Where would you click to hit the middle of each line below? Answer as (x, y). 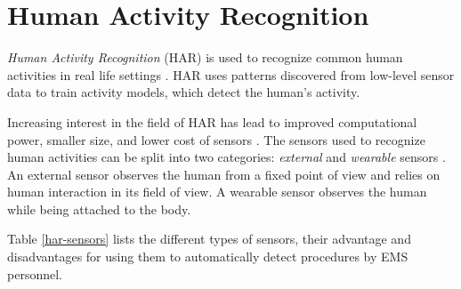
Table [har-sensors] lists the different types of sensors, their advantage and (209, 239)
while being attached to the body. (99, 209)
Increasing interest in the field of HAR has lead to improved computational (212, 121)
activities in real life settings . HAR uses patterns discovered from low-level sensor (231, 74)
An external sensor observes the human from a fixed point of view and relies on (224, 174)
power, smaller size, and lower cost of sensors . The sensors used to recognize (216, 139)
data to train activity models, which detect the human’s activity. (184, 92)
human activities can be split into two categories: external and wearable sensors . (226, 157)
